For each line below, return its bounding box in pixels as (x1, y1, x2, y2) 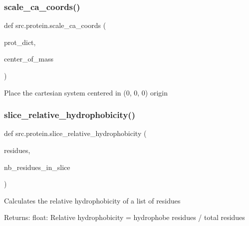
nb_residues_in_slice (4, 161, 70, 172)
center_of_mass (4, 53, 53, 64)
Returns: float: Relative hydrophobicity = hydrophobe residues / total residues (4, 212, 245, 222)
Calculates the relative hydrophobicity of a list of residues (4, 195, 181, 205)
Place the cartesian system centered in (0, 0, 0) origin (4, 87, 168, 97)
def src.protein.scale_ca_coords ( (4, 20, 106, 30)
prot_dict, (4, 36, 36, 47)
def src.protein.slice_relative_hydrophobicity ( (4, 128, 147, 138)
